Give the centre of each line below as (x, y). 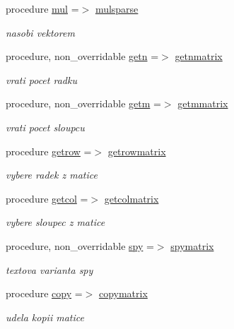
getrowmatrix (137, 151)
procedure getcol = (47, 198)
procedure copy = (44, 293)
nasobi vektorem (40, 32)
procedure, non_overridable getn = (82, 56)
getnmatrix (199, 56)
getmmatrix (203, 103)
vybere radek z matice (52, 175)
